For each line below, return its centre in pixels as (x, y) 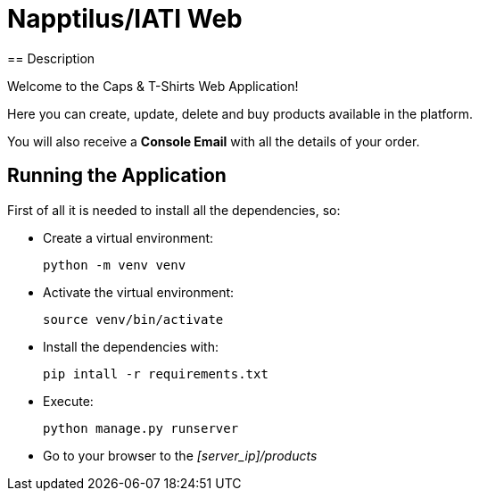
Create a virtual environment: (128, 237)
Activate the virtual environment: (139, 292)
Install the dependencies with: (131, 346)
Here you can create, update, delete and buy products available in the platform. (240, 113)
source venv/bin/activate (133, 319)
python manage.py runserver (141, 428)
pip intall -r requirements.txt (156, 373)
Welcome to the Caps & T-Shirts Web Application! (153, 86)
